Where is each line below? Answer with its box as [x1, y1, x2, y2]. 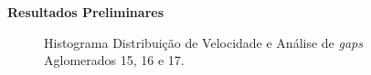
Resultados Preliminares [7, 3, 164, 21]
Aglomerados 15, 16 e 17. [44, 51, 185, 70]
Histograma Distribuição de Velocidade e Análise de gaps [44, 33, 363, 52]
